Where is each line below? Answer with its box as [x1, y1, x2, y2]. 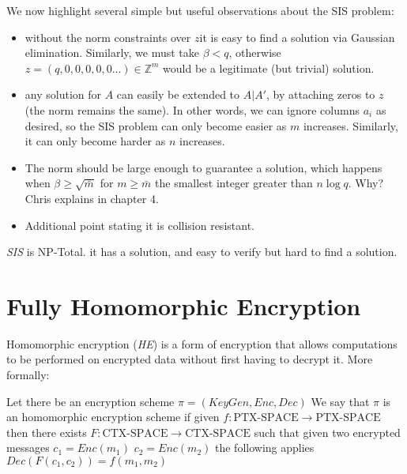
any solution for [24, 86, 101, 103]
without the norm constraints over [24, 28, 191, 45]
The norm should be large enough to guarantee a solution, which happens [24, 159, 383, 175]
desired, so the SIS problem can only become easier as [24, 117, 287, 134]
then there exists [6, 423, 87, 440]
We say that [311, 393, 370, 409]
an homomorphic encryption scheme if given [6, 408, 220, 425]
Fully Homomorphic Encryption [6, 289, 361, 322]
